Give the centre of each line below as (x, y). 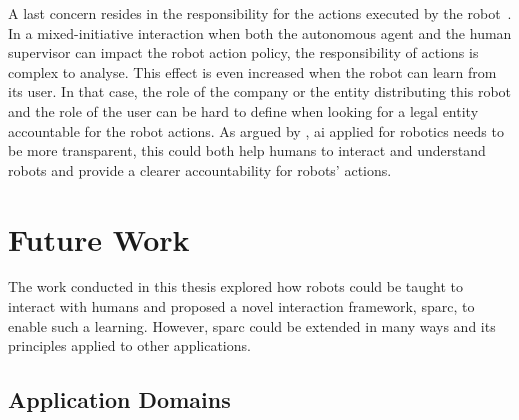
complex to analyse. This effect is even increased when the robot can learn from (252, 71)
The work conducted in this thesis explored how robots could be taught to (236, 286)
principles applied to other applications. (129, 345)
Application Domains (119, 399)
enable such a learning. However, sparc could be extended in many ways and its (252, 325)
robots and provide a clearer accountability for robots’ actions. (200, 169)
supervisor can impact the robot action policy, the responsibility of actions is (243, 52)
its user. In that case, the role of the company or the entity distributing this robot (260, 91)
